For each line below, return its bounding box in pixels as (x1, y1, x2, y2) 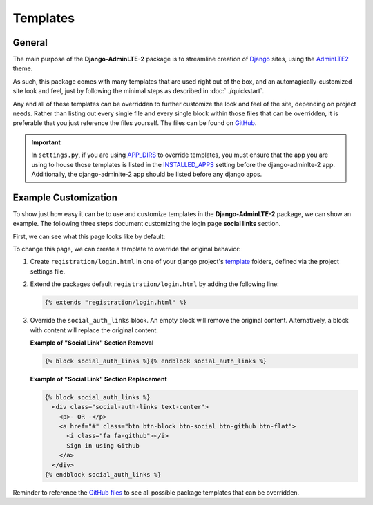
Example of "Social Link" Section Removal (30, 339, 154, 347)
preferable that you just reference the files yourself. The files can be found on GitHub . (12, 119, 257, 127)
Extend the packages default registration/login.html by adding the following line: (30, 280, 279, 288)
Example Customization (12, 191, 117, 203)
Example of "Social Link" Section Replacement (30, 374, 167, 383)
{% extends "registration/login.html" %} (44, 298, 187, 307)
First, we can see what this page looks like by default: (12, 232, 166, 240)
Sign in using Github (66, 441, 140, 449)
